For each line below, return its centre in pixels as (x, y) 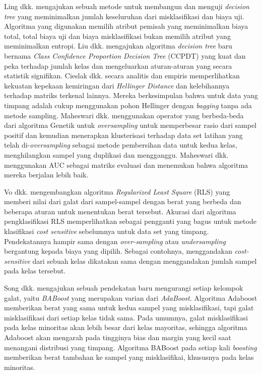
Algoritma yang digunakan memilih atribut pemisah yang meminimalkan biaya (126, 26)
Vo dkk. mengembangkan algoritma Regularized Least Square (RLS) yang (117, 191)
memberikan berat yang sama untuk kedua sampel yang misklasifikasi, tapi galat (129, 308)
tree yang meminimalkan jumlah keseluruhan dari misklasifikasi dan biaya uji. (124, 16)
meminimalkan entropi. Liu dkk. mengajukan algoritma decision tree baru (118, 46)
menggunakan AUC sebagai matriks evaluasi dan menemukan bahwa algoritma (126, 165)
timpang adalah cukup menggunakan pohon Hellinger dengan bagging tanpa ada (128, 105)
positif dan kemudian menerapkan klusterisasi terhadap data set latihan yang (123, 135)
